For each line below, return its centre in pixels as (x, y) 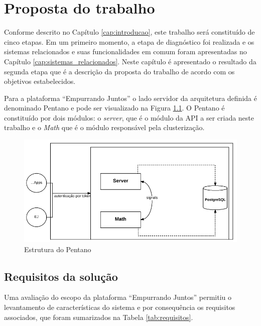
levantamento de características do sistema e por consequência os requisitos (120, 307)
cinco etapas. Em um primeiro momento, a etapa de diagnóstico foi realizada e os (129, 41)
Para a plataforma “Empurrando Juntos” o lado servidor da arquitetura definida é (130, 98)
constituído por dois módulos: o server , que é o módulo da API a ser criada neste (129, 117)
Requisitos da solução (61, 276)
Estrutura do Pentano (58, 249)
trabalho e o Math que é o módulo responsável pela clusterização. (104, 127)
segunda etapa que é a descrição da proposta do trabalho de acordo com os (119, 71)
